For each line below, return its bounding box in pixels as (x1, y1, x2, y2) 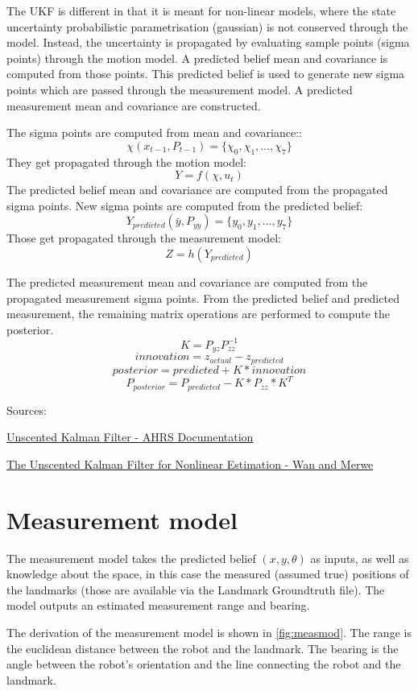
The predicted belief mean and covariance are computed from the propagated (6, 181, 388, 198)
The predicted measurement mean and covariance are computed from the (6, 273, 368, 290)
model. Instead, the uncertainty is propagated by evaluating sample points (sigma (6, 34, 410, 51)
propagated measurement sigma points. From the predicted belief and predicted (6, 289, 399, 306)
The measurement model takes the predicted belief (6, 549, 256, 566)
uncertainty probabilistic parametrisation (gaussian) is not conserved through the (6, 18, 408, 35)
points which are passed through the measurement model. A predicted (6, 81, 353, 97)
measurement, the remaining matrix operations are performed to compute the (6, 305, 391, 322)
